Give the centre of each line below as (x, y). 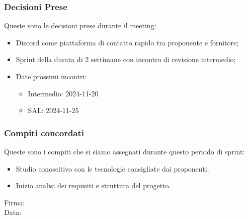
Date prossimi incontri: (51, 76)
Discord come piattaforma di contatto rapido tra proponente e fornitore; (127, 42)
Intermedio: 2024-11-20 (63, 93)
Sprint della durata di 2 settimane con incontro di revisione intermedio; (126, 59)
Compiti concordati (44, 132)
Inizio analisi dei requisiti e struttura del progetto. (93, 185)
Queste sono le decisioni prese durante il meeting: (80, 25)
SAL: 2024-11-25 (53, 110)
